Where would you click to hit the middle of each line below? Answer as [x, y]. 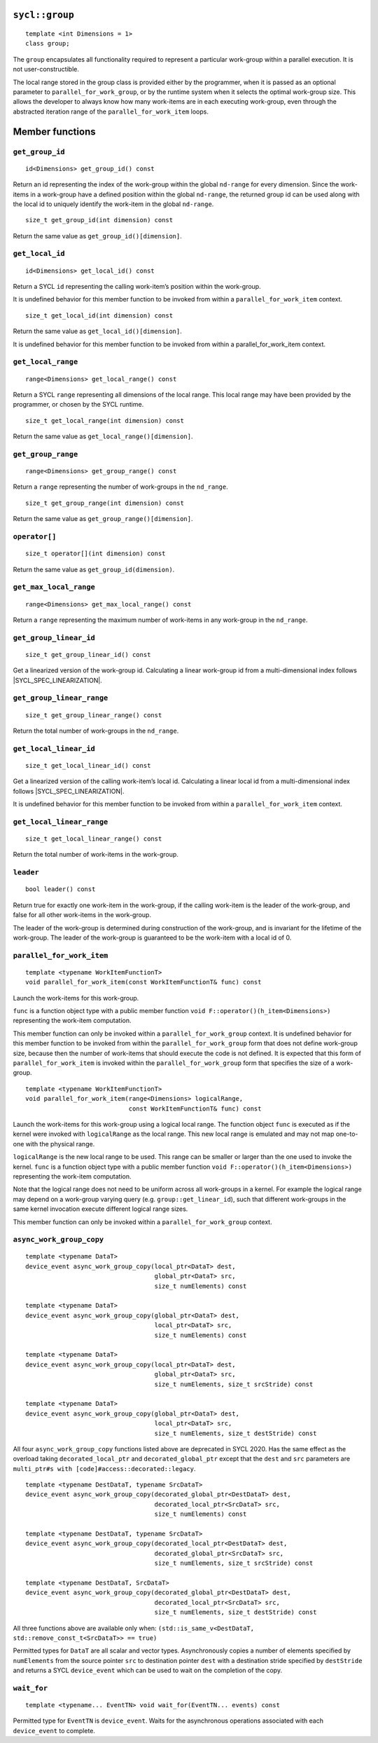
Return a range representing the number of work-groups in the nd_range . [121, 487]
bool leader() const [61, 889]
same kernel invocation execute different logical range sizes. [100, 1209]
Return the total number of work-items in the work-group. [96, 855]
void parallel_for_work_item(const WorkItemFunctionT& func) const [143, 982]
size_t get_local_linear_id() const [88, 765]
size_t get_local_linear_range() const [94, 839]
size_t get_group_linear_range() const [94, 715]
